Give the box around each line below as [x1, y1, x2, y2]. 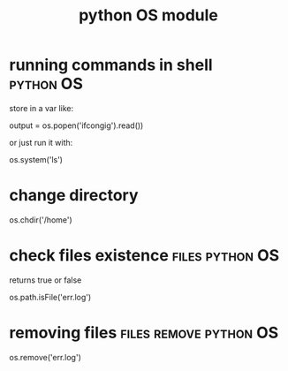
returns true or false [9, 275, 82, 285]
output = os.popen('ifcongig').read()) [9, 120, 144, 131]
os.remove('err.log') [9, 352, 82, 362]
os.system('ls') [9, 154, 64, 164]
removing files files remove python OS [9, 323, 279, 343]
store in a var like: [9, 102, 73, 113]
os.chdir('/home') [9, 214, 72, 225]
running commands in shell [9, 55, 214, 75]
